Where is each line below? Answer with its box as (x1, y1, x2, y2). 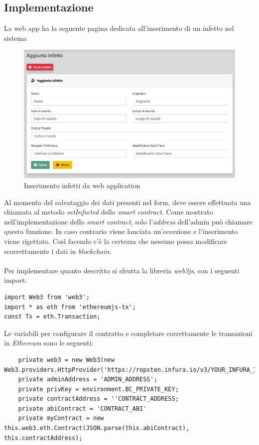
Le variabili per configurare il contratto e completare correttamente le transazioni (4, 328, 253, 338)
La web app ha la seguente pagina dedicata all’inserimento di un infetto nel (4, 23, 234, 33)
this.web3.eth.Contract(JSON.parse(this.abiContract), (4, 425, 190, 432)
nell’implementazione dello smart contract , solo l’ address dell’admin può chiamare (4, 216, 253, 226)
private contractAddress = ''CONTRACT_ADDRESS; (18, 395, 179, 403)
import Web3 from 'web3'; (4, 293, 90, 301)
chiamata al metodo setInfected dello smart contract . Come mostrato (4, 207, 213, 217)
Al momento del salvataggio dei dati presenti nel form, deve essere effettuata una (4, 197, 251, 207)
